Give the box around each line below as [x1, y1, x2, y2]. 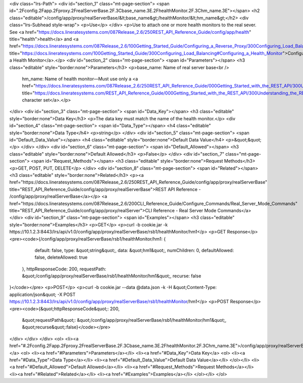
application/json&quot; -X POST [9, 291, 76, 298]
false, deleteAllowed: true [34, 254, 88, 260]
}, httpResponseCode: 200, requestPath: [22, 266, 107, 272]
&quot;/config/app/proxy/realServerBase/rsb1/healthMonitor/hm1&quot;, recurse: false [22, 273, 201, 279]
